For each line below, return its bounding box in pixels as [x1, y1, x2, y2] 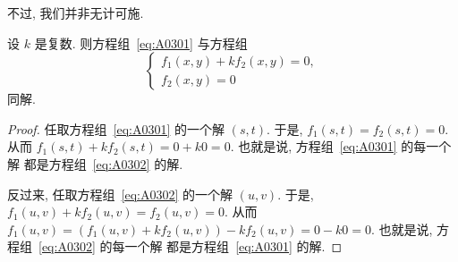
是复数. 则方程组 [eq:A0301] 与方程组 [34, 33, 248, 52]
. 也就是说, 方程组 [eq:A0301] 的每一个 [230, 137, 452, 156]
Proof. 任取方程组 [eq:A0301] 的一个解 [7, 119, 225, 138]
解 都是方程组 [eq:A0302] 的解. [7, 154, 183, 173]
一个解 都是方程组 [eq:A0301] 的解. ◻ [124, 237, 343, 256]
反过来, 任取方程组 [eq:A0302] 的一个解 [7, 184, 233, 203]
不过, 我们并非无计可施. [7, 4, 144, 21]
